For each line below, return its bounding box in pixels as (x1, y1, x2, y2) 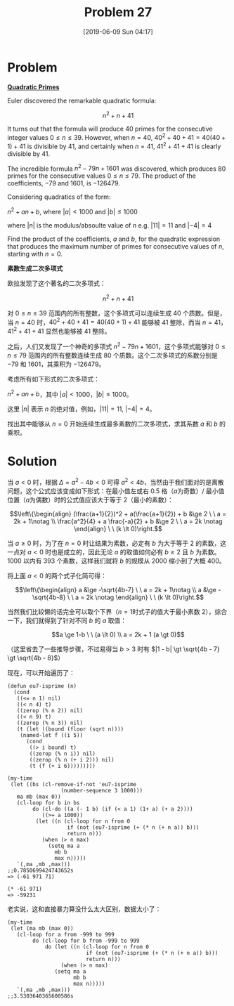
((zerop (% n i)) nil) (29, 750, 96, 757)
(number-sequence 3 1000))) (60, 787, 143, 794)
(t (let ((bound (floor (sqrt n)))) (16, 725, 124, 733)
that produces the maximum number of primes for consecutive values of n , (7, 242, 225, 250)
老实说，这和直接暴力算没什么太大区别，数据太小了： (7, 904, 162, 913)
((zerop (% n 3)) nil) (16, 719, 83, 726)
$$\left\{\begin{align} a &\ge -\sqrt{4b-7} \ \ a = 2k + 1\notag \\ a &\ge (15, 585, 216, 594)
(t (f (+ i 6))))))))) (29, 762, 96, 769)
